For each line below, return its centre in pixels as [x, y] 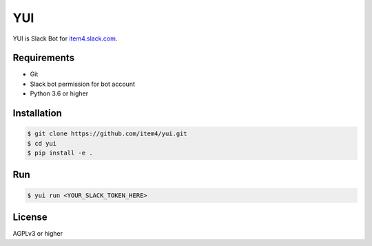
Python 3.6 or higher [59, 93]
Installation [37, 113]
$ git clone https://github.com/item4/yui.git [107, 134]
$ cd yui [42, 143]
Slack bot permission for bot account [83, 84]
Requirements [44, 58]
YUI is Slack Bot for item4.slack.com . [65, 38]
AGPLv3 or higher [38, 234]
